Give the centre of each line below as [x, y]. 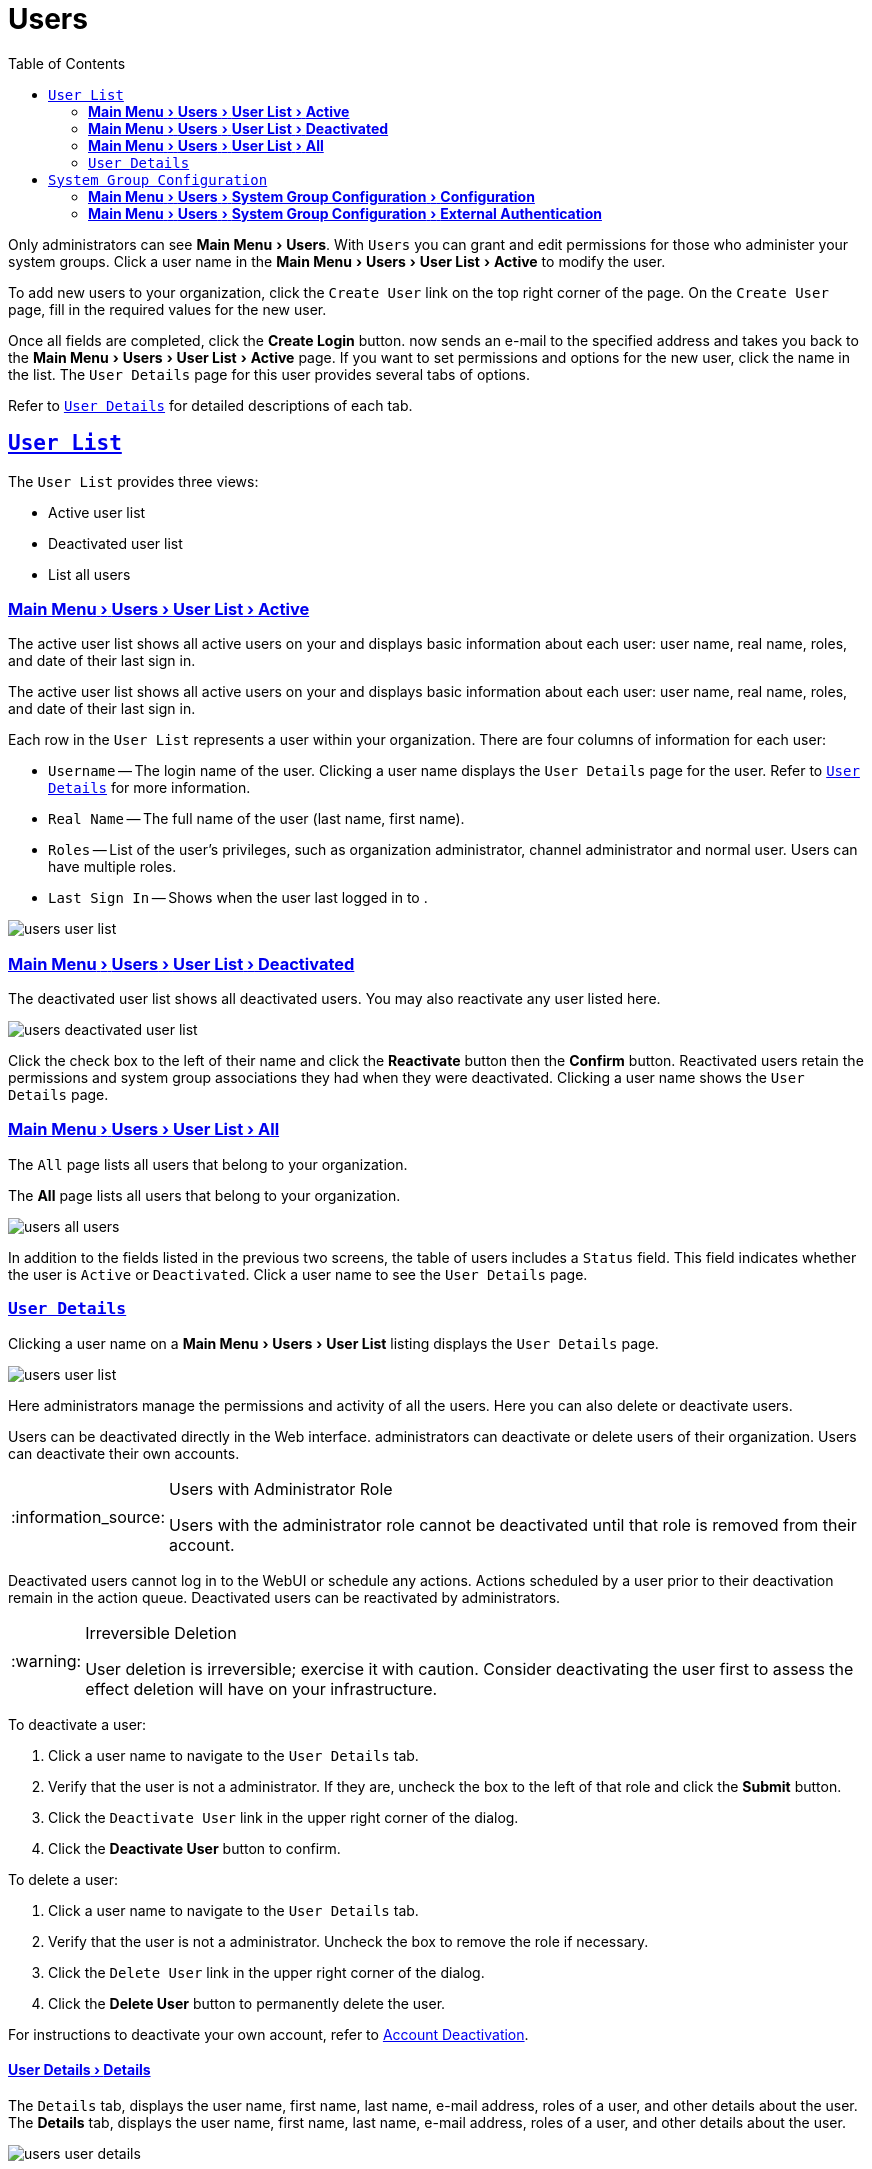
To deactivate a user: [77, 1724]
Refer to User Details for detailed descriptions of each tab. [210, 405]
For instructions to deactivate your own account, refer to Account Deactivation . [268, 2034]
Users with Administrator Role [281, 1488]
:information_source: [88, 1516]
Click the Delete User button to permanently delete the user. [247, 2003]
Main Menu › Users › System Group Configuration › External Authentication [345, 213]
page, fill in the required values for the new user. [167, 309]
